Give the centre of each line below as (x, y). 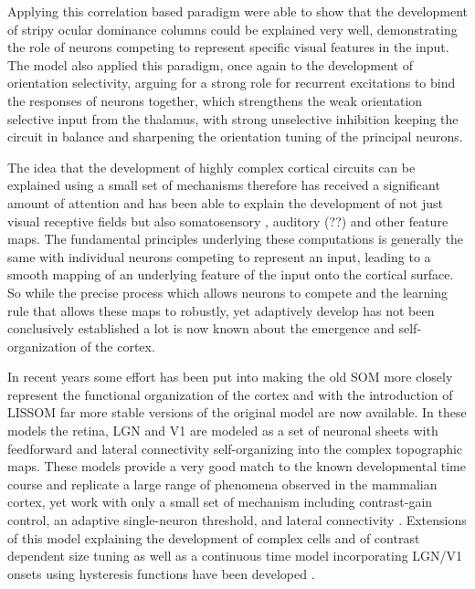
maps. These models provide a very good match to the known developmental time (237, 466)
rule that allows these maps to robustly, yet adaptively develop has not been (221, 310)
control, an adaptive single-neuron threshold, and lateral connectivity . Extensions (237, 520)
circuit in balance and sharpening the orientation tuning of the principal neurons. (235, 137)
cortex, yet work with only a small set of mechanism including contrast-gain (220, 502)
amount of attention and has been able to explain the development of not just (225, 202)
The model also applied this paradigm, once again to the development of (210, 64)
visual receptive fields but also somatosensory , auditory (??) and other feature (228, 221)
